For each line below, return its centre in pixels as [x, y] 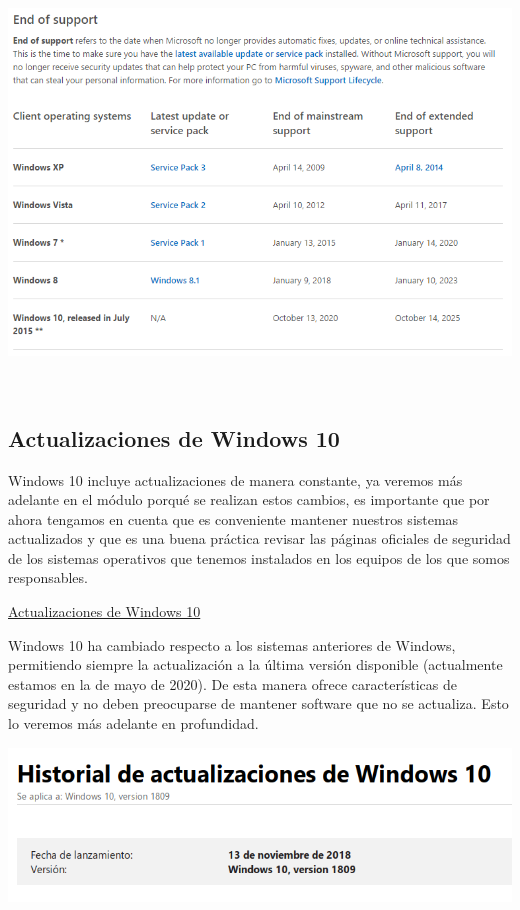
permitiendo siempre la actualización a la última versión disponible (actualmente [255, 664]
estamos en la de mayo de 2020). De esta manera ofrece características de [233, 683]
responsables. [48, 577]
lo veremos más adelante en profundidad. [133, 723]
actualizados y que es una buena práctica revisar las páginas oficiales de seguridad [259, 538]
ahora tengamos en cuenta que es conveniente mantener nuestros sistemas [233, 518]
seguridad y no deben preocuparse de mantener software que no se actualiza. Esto [258, 703]
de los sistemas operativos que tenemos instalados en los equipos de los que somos [259, 557]
